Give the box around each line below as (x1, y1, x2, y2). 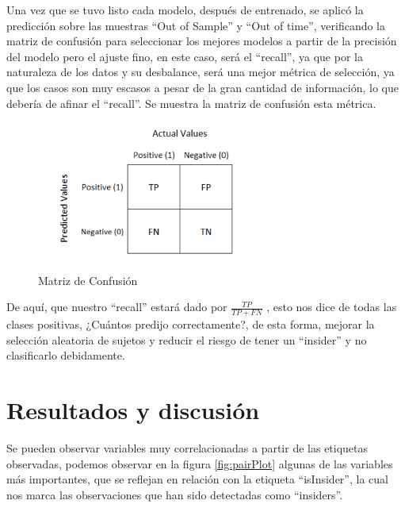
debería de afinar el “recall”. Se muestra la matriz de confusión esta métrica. (6, 94, 376, 111)
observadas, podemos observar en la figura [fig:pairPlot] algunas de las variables (6, 455, 393, 471)
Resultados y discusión (6, 394, 260, 425)
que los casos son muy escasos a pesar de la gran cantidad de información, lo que (6, 79, 399, 95)
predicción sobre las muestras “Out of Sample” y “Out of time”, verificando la (6, 17, 386, 33)
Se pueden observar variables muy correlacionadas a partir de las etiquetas (6, 439, 369, 456)
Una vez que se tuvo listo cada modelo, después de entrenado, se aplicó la (6, 2, 364, 17)
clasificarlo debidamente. (6, 347, 125, 364)
